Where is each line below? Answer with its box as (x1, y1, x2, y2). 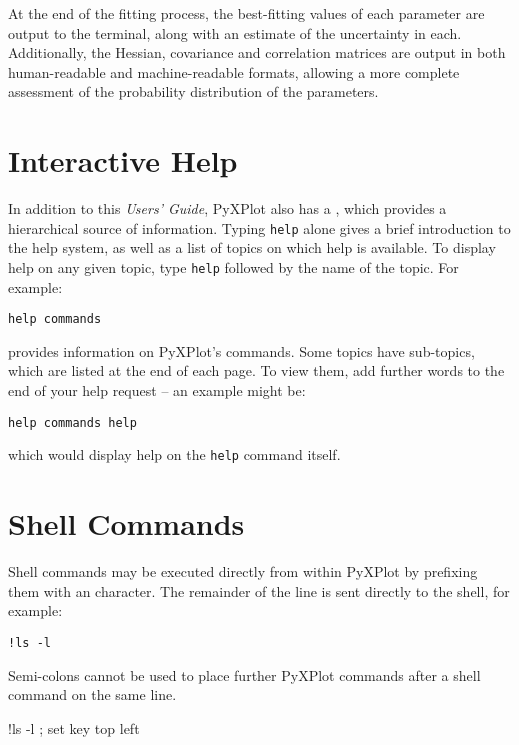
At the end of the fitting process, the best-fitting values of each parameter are (8, 3, 485, 23)
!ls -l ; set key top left (8, 717, 140, 738)
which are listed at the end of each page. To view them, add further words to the (8, 360, 505, 381)
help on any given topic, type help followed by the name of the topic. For (8, 256, 459, 277)
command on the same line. (8, 684, 177, 705)
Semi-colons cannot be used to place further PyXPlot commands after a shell (8, 664, 481, 685)
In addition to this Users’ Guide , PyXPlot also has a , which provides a (8, 198, 447, 219)
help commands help (8, 415, 137, 430)
